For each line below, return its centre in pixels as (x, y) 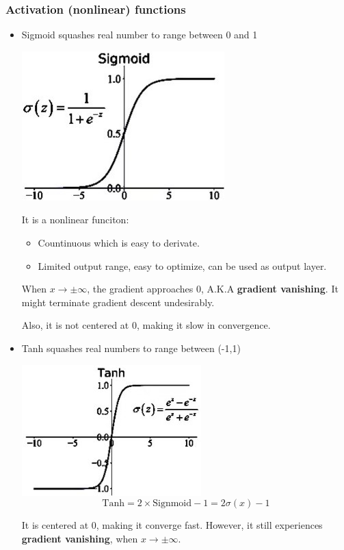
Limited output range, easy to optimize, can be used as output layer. (182, 265)
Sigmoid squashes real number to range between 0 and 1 (140, 35)
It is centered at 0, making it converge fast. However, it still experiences (172, 525)
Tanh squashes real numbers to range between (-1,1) (131, 348)
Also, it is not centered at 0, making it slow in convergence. (146, 325)
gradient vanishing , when (80, 538)
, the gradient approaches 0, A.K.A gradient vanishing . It (213, 289)
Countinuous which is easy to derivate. (119, 242)
